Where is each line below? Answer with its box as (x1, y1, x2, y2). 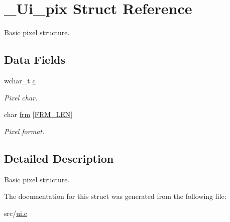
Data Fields (4, 52, 66, 67)
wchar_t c (4, 75, 36, 85)
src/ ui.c (4, 207, 28, 218)
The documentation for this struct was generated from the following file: (4, 191, 226, 201)
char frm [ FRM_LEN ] (4, 109, 73, 120)
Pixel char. (4, 92, 38, 102)
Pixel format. (4, 126, 45, 136)
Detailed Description (4, 150, 114, 166)
